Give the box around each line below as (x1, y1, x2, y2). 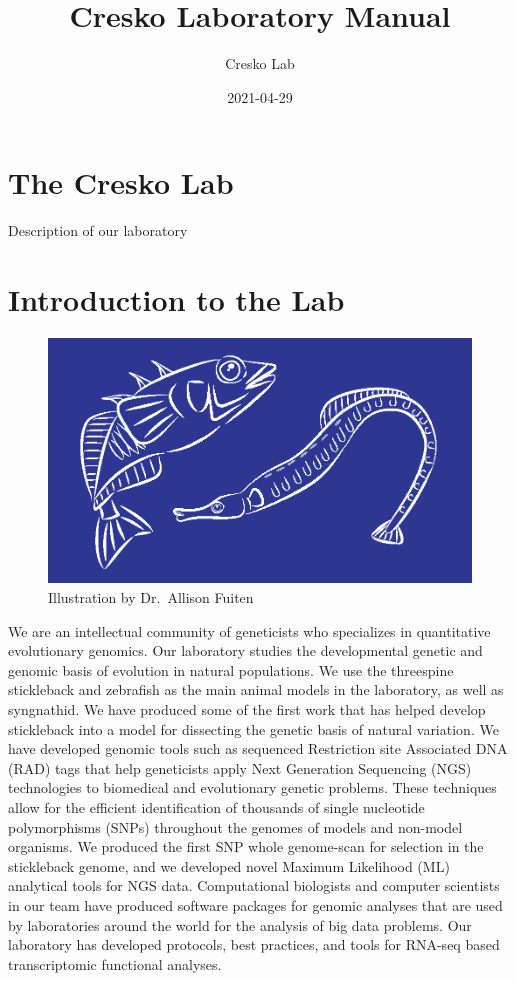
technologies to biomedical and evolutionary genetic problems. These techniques (8, 777, 497, 798)
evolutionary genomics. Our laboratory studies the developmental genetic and (8, 640, 483, 661)
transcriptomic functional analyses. (8, 953, 222, 974)
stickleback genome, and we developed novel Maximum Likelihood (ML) (8, 855, 450, 876)
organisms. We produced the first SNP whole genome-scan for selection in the (8, 836, 484, 857)
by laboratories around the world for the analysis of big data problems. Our (8, 914, 472, 935)
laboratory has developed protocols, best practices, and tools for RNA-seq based (8, 934, 500, 955)
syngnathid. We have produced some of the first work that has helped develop (8, 699, 486, 719)
